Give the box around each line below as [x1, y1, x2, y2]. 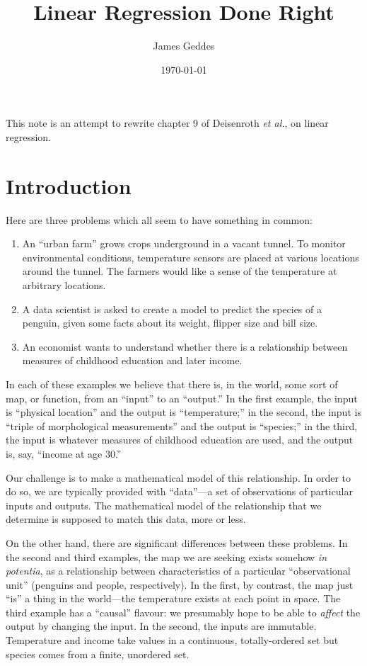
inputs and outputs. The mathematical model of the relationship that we [6, 497, 322, 512]
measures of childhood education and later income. [22, 353, 243, 368]
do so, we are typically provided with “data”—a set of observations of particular [6, 484, 353, 499]
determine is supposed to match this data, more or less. [6, 512, 246, 526]
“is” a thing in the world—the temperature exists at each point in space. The [6, 591, 341, 606]
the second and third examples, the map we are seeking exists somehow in [6, 549, 327, 564]
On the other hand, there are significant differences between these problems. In [6, 535, 348, 550]
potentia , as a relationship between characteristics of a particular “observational [6, 563, 351, 578]
